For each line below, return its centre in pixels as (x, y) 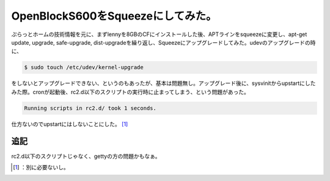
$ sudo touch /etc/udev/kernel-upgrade (84, 68)
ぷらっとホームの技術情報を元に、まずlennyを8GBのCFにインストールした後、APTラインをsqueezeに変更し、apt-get (159, 34)
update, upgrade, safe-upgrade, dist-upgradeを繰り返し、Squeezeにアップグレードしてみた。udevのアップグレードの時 (163, 42)
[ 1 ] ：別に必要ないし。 (41, 167)
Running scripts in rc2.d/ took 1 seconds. (90, 108)
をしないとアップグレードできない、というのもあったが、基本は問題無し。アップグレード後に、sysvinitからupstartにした (163, 83)
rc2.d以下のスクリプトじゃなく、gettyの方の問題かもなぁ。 (86, 156)
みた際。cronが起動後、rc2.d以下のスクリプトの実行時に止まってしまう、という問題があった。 (130, 92)
